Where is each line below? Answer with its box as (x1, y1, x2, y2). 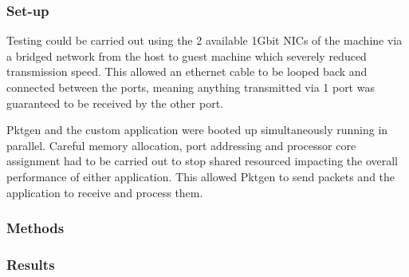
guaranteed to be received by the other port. (6, 94, 223, 111)
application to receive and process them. (6, 184, 203, 200)
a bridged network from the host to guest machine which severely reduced (6, 47, 367, 64)
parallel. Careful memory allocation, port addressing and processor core (6, 137, 356, 153)
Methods (6, 218, 65, 238)
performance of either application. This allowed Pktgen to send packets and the (6, 168, 395, 184)
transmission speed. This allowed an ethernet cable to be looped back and (6, 63, 368, 80)
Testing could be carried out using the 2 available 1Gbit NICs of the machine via (6, 32, 403, 49)
